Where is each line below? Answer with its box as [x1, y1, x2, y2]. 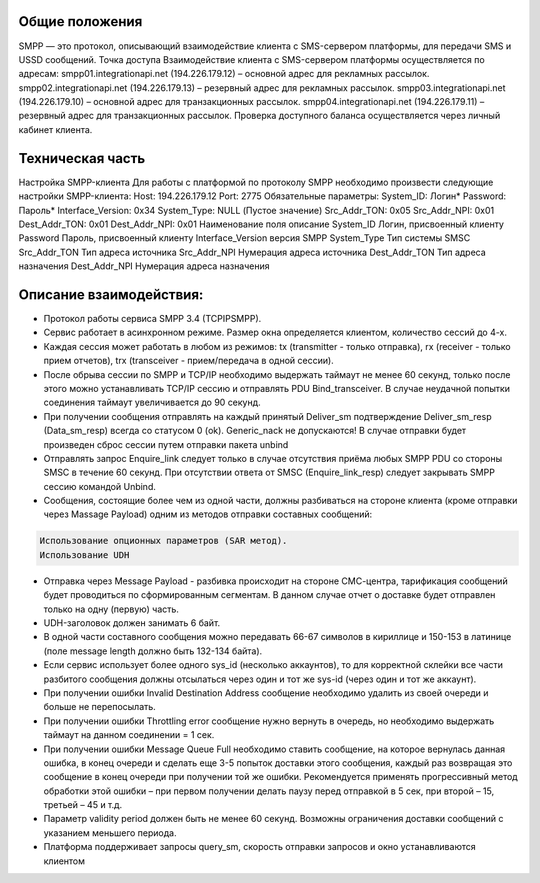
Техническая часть [18, 150, 146, 167]
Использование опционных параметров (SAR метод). [39, 535, 288, 547]
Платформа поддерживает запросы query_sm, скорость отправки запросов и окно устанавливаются [43, 841, 476, 853]
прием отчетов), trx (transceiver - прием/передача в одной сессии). [43, 355, 334, 367]
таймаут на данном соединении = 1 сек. [43, 729, 215, 741]
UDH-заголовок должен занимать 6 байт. [43, 617, 221, 629]
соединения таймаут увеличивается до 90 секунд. [43, 396, 262, 409]
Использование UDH [39, 549, 130, 560]
